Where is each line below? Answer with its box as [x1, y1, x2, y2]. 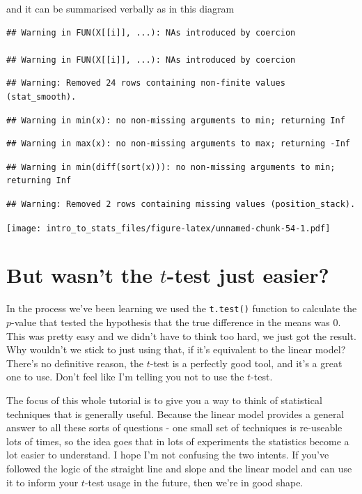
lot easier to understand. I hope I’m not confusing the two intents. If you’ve [6, 447, 329, 462]
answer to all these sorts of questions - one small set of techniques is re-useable [6, 420, 343, 435]
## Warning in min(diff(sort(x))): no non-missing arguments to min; [6, 162, 336, 172]
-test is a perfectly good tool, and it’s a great [150, 355, 343, 370]
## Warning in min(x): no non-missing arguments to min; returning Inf [6, 115, 345, 125]
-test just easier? [166, 261, 329, 289]
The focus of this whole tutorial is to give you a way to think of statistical [6, 392, 322, 407]
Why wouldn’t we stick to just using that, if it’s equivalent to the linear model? [6, 342, 346, 357]
